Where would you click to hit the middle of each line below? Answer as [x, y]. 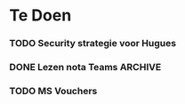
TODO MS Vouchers [53, 91]
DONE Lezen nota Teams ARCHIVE [85, 68]
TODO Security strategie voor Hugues [92, 44]
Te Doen [40, 16]
